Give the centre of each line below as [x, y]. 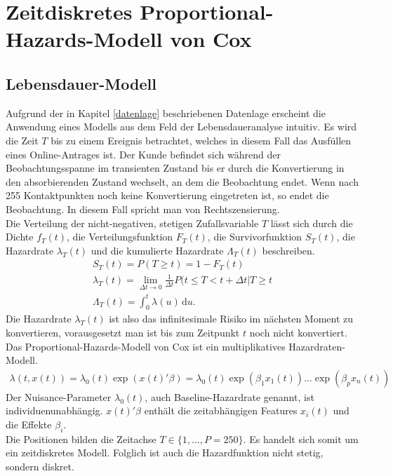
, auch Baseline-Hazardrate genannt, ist [229, 396]
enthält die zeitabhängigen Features [221, 410]
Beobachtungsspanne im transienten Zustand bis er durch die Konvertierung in [175, 168]
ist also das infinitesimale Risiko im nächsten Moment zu [231, 319]
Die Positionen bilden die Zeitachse [81, 438]
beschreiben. [288, 250]
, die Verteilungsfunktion [120, 237]
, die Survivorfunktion [255, 237]
